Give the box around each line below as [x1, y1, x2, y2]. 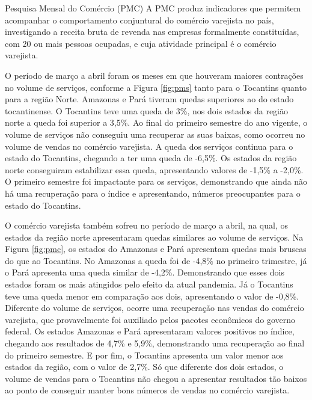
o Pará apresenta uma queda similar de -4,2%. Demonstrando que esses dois [5, 266, 284, 278]
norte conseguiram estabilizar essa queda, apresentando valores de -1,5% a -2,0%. [5, 163, 304, 176]
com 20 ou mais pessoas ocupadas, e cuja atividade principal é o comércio [5, 37, 277, 49]
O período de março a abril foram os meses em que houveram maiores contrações [5, 69, 304, 81]
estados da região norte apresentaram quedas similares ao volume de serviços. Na [5, 230, 304, 243]
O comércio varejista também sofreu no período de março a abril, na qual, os [5, 219, 289, 232]
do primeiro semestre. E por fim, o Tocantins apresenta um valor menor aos [5, 348, 284, 361]
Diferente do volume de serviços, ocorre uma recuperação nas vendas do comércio [5, 301, 304, 314]
